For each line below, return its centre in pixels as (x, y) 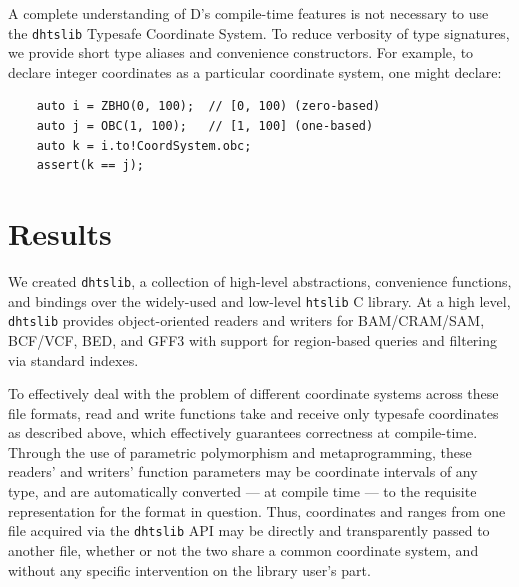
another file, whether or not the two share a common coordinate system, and (243, 549)
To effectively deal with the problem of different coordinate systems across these (253, 393)
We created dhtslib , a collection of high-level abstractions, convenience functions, (260, 280)
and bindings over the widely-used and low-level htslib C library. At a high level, (259, 300)
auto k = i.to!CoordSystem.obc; (144, 145)
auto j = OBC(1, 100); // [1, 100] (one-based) (205, 126)
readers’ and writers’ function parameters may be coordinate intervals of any (243, 471)
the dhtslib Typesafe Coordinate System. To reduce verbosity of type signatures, (259, 32)
